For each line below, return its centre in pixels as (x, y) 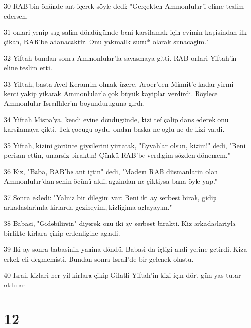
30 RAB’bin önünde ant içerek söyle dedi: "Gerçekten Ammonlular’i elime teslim (124, 6)
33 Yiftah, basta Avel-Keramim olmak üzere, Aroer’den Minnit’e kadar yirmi (119, 84)
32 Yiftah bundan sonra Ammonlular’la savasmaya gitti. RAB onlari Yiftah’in (120, 58)
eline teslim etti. (28, 67)
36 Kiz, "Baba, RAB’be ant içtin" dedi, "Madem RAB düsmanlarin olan (111, 171)
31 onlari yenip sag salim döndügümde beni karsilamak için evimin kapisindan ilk (125, 32)
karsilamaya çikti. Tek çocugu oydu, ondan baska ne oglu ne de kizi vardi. (114, 129)
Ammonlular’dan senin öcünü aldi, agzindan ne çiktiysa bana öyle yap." (111, 181)
